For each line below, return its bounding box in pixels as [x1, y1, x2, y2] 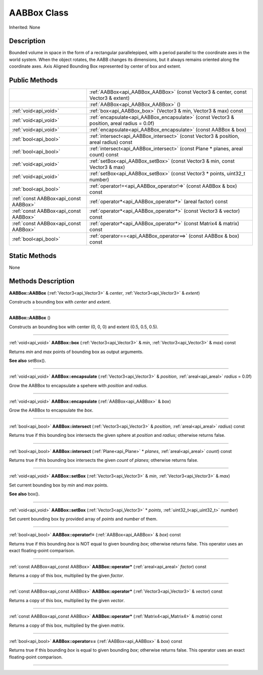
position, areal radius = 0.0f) [89, 120, 154, 127]
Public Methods [9, 76, 58, 85]
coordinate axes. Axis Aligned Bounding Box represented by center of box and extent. [9, 63, 181, 69]
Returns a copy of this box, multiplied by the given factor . [9, 572, 124, 578]
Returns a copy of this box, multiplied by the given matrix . [9, 622, 125, 628]
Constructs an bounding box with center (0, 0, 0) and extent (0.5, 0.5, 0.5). [9, 324, 158, 330]
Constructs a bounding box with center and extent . [9, 299, 111, 304]
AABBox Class [9, 7, 69, 18]
